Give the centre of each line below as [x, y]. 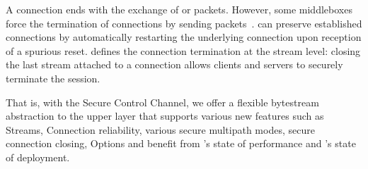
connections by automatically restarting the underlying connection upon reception [184, 37]
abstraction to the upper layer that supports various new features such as [165, 116]
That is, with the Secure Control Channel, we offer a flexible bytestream [162, 102]
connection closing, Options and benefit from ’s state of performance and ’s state [181, 143]
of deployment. [38, 157]
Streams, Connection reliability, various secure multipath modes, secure [160, 129]
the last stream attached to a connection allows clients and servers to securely [174, 64]
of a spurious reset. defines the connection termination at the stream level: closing [183, 50]
